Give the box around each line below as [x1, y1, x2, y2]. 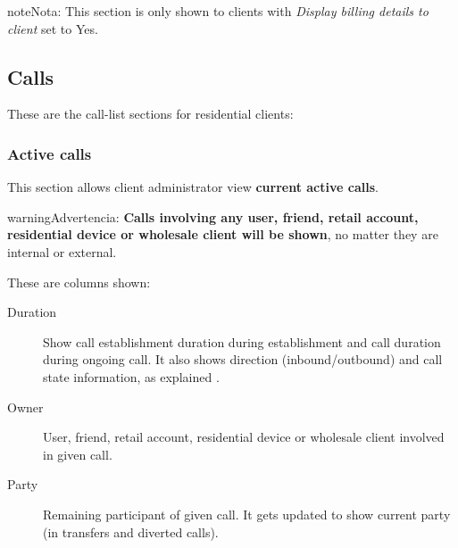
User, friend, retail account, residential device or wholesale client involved [43, 428, 445, 446]
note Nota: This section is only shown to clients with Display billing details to [7, 2, 429, 20]
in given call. [43, 444, 112, 463]
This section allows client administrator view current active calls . [7, 178, 379, 196]
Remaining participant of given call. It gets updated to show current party [43, 504, 451, 523]
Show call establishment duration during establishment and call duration [43, 332, 441, 351]
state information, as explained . [43, 367, 220, 386]
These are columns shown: [7, 272, 151, 291]
